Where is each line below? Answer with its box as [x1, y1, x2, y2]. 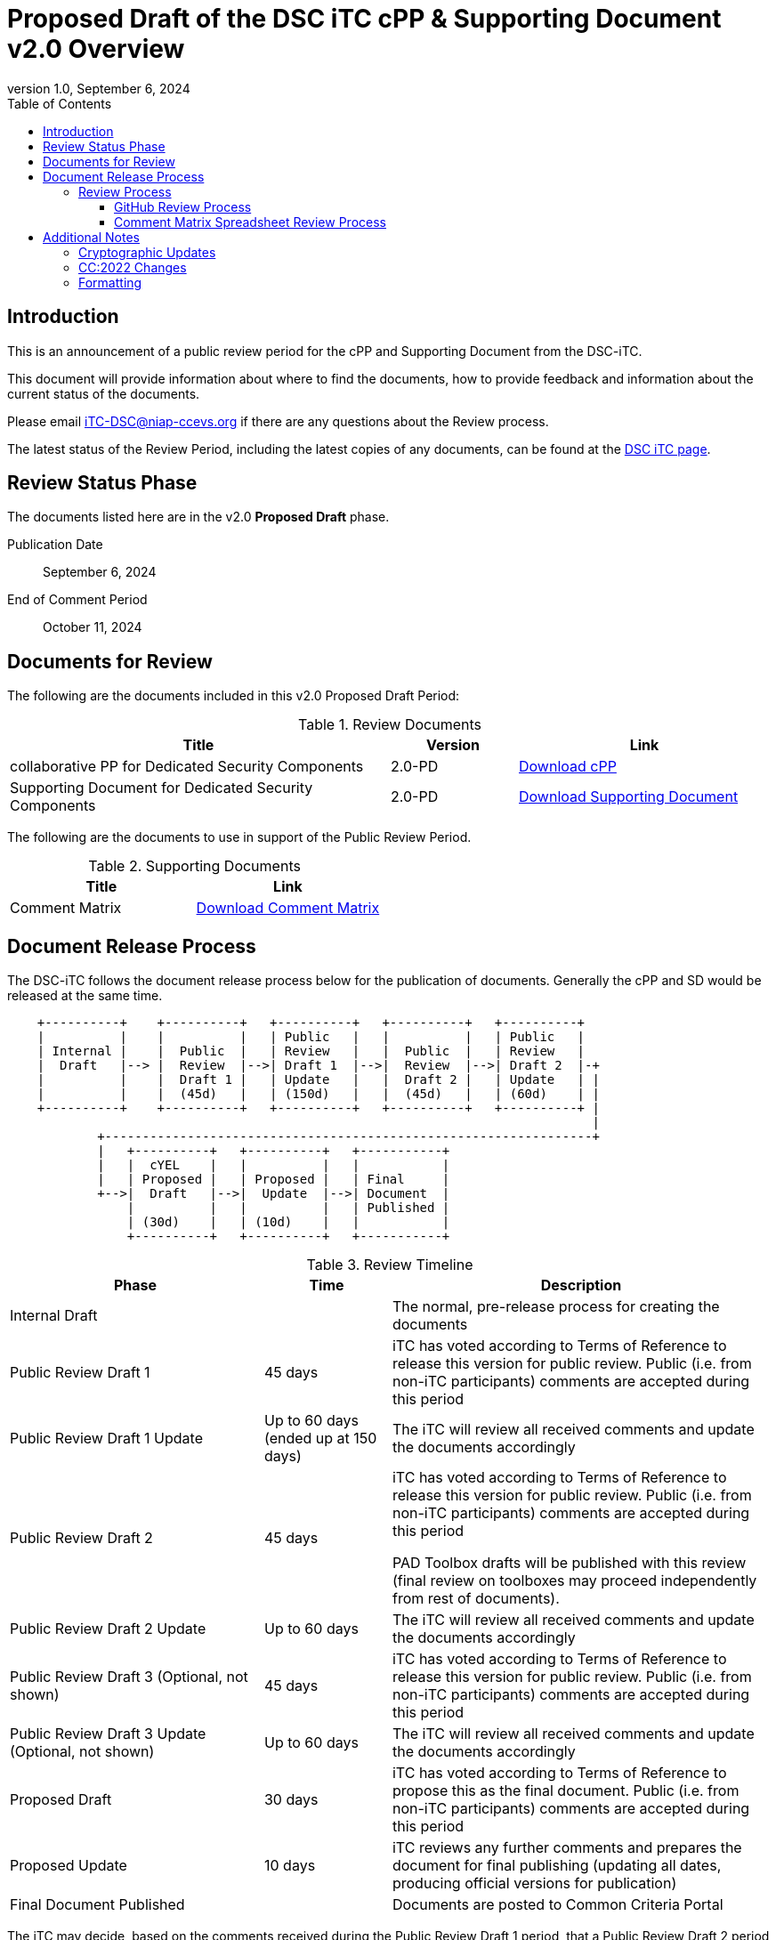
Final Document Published [10, 1896, 185, 1914]
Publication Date [7, 537, 103, 553]
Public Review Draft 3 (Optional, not [10, 1668, 248, 1686]
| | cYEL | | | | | [97, 1158, 450, 1173]
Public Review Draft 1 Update [10, 1429, 204, 1448]
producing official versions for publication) [392, 1874, 677, 1893]
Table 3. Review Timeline [306, 1256, 473, 1274]
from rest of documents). [392, 1589, 560, 1608]
